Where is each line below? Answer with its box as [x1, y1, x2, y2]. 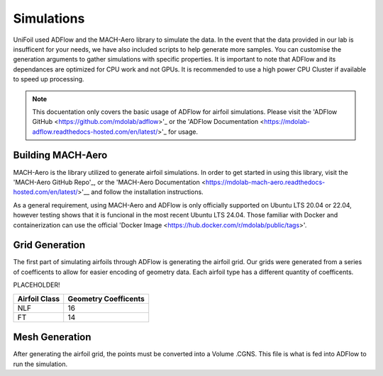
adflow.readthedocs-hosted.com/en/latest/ [32, 127, 158, 136]
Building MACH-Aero [13, 149, 108, 161]
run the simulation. [13, 360, 67, 368]
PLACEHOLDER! [13, 280, 60, 290]
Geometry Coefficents [67, 294, 145, 304]
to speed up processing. [13, 75, 84, 84]
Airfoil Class [17, 294, 60, 304]
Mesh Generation [13, 331, 91, 343]
